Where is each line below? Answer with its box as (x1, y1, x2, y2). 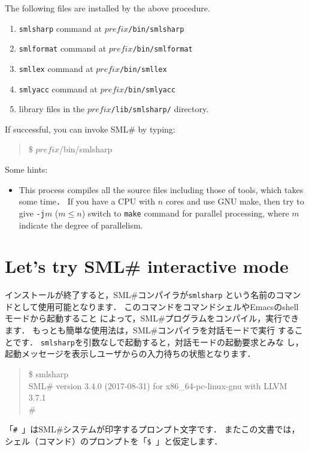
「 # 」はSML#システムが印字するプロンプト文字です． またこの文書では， (5, 423, 300, 435)
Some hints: (5, 163, 48, 176)
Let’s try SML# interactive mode (5, 254, 289, 278)
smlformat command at (19, 42, 107, 55)
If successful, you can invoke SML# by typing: (5, 122, 175, 135)
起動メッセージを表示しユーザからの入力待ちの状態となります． (5, 347, 256, 360)
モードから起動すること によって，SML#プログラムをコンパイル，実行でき (5, 312, 299, 324)
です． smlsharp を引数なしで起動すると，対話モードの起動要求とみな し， (13, 335, 304, 348)
